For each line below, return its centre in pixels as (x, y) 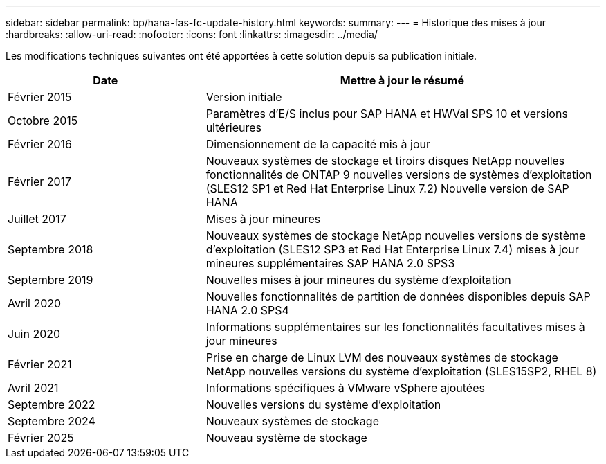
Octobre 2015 (43, 121)
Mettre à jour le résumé (402, 80)
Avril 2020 (35, 303)
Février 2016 (40, 144)
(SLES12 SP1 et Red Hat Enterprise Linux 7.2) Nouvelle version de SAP (387, 188)
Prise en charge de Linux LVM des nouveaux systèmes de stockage (382, 357)
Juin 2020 (34, 334)
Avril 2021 (33, 388)
